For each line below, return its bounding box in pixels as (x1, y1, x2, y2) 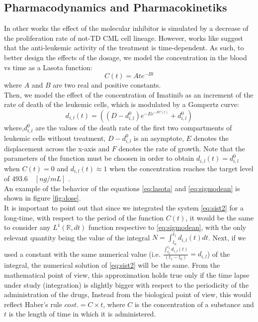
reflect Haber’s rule (4, 299, 62, 309)
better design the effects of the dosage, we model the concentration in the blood (4, 52, 247, 62)
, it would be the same (185, 212, 254, 222)
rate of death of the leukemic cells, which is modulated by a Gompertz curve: (4, 99, 239, 109)
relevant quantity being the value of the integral (4, 232, 150, 242)
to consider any (4, 222, 51, 232)
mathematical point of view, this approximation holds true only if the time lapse (4, 270, 250, 280)
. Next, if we (208, 232, 246, 242)
